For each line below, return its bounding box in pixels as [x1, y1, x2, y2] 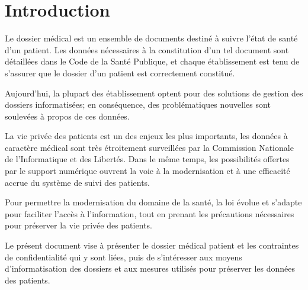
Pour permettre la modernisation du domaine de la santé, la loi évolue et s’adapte [5, 196, 302, 208]
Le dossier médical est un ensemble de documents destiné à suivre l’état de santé [5, 32, 298, 44]
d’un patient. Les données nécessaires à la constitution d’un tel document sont [5, 43, 289, 56]
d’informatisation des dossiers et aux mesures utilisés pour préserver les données [5, 262, 295, 275]
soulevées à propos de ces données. [5, 109, 130, 122]
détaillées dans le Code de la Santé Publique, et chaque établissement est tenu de [5, 55, 300, 67]
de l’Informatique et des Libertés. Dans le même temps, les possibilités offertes [5, 153, 290, 165]
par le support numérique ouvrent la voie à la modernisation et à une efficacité [5, 165, 290, 177]
